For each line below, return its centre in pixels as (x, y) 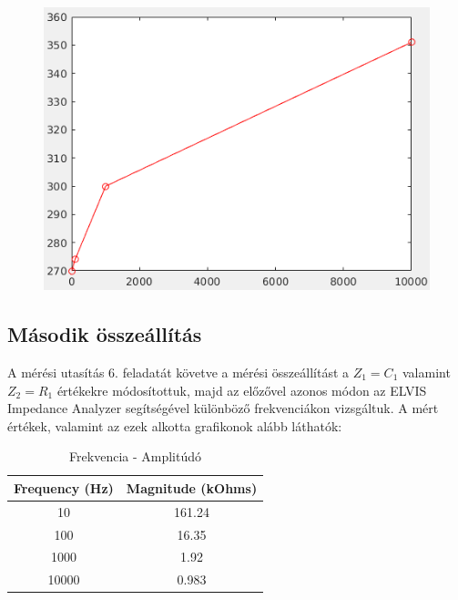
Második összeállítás (105, 334)
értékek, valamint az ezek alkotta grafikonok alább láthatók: (175, 425)
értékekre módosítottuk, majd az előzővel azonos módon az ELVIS (242, 390)
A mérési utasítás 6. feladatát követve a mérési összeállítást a (178, 372)
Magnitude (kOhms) (192, 487)
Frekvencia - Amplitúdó (136, 456)
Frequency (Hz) (64, 487)
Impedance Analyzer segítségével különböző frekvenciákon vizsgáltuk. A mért (223, 408)
